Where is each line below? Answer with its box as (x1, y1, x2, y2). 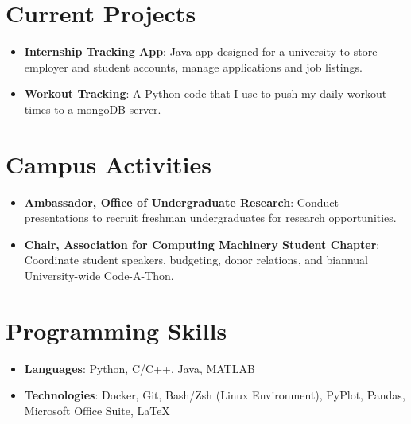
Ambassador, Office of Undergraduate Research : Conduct (24, 193, 339, 210)
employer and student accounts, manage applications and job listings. (24, 58, 363, 75)
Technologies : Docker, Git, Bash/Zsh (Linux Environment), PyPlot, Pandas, (24, 387, 405, 403)
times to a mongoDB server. (24, 100, 161, 117)
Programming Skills (6, 313, 227, 346)
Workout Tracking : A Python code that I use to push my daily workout (24, 85, 387, 102)
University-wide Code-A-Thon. (24, 267, 174, 283)
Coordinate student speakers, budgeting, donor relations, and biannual (24, 251, 369, 268)
